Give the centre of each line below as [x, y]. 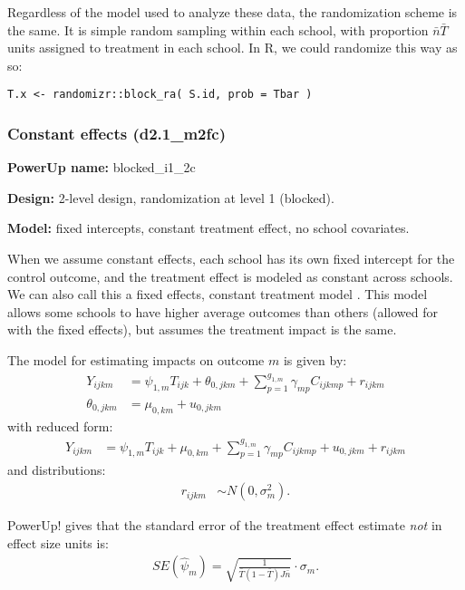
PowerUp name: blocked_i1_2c [102, 167]
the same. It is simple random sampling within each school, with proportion [218, 29]
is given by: [315, 360]
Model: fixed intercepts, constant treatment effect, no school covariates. [208, 228]
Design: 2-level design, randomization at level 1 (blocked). [171, 197]
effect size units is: [58, 542]
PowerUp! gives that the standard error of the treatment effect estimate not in [225, 525]
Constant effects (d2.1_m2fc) [116, 133]
